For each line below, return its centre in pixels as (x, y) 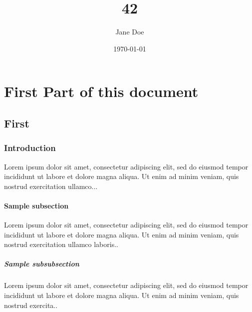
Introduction (30, 148)
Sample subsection (36, 205)
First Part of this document (101, 91)
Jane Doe (130, 32)
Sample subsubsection (42, 264)
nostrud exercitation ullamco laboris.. (61, 244)
